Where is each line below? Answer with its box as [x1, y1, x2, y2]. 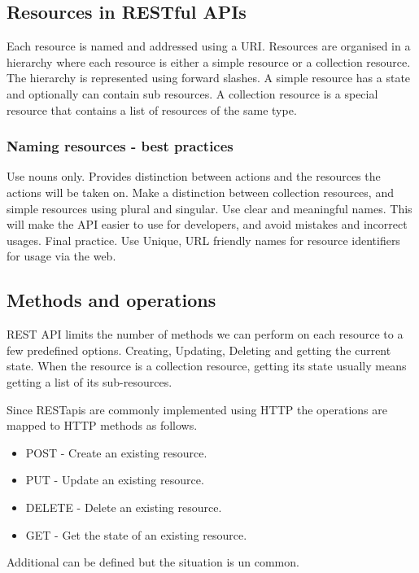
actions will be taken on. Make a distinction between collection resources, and [7, 183, 394, 200]
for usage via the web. [7, 247, 116, 265]
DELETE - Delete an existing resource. [25, 498, 222, 515]
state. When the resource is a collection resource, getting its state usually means [7, 357, 407, 374]
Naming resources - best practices [7, 136, 234, 156]
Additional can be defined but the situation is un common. [7, 553, 299, 571]
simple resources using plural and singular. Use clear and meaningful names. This [7, 199, 412, 217]
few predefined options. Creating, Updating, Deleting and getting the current [7, 341, 391, 358]
